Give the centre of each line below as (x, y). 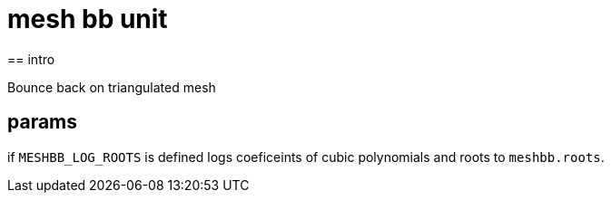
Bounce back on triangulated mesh (112, 87)
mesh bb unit (88, 19)
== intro (31, 59)
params (43, 122)
